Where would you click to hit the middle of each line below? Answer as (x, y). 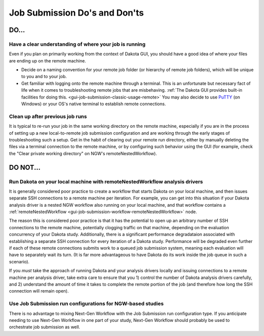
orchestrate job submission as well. (44, 327)
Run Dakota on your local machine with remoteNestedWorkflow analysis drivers (106, 181)
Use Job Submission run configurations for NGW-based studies (86, 304)
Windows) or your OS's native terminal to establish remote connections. (94, 104)
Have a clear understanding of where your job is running (77, 44)
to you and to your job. (44, 77)
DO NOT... (25, 168)
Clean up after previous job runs (48, 116)
